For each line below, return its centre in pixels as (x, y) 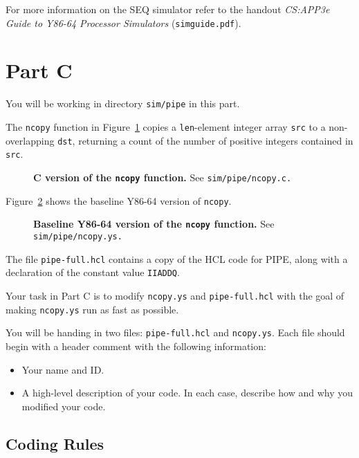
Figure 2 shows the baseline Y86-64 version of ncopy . (119, 200)
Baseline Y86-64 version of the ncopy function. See (154, 224)
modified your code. (64, 406)
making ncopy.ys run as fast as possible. (92, 309)
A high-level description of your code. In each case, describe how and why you (187, 393)
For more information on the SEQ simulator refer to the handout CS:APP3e (168, 9)
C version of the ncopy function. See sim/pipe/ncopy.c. (163, 177)
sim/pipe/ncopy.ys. (78, 236)
